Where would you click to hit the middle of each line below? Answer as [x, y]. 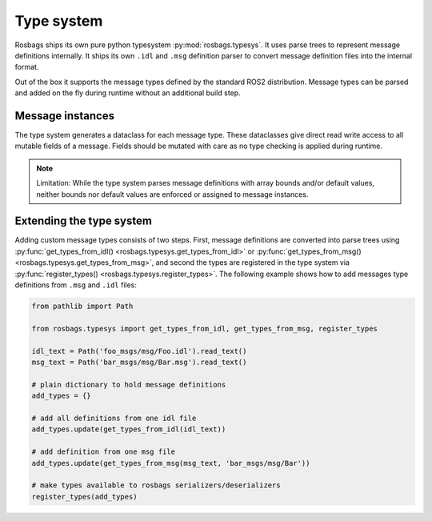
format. [27, 67]
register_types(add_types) [84, 497]
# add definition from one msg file [104, 452]
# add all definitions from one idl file [114, 418]
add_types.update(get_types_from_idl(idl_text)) [129, 429]
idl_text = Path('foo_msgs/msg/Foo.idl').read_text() [139, 351]
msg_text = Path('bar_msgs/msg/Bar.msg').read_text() [139, 362]
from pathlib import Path [82, 307]
